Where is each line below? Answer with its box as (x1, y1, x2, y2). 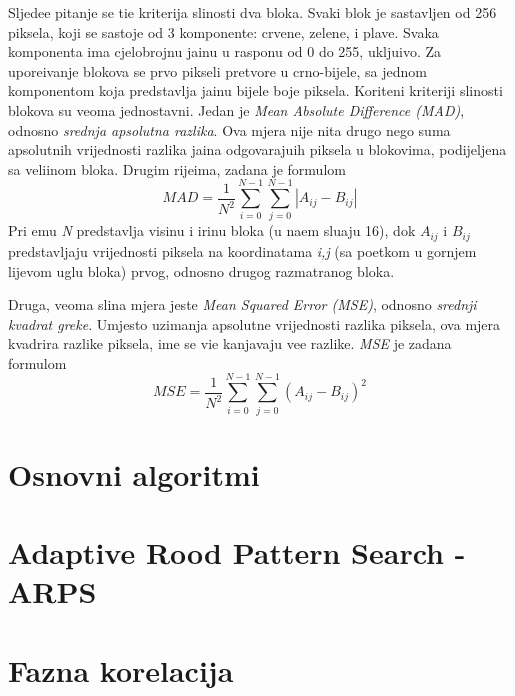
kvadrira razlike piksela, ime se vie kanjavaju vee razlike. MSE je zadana (8, 333, 452, 354)
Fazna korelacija (8, 649, 234, 690)
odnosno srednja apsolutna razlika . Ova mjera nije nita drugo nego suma (8, 119, 451, 140)
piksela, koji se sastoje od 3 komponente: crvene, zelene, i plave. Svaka (8, 21, 439, 42)
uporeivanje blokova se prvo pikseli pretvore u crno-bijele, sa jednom (8, 60, 427, 81)
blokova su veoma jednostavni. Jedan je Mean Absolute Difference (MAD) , (8, 99, 465, 120)
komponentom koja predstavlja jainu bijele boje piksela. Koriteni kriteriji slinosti (8, 80, 503, 101)
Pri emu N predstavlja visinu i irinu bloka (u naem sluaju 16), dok (8, 220, 416, 241)
